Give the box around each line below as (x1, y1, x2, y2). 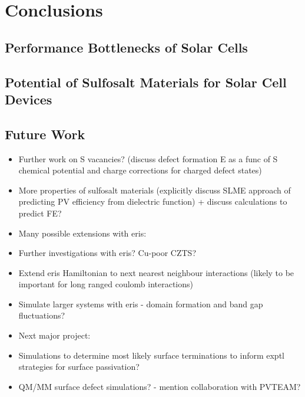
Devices (5, 90, 52, 108)
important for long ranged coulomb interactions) (18, 278, 194, 290)
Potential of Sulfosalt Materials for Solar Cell (5, 73, 287, 91)
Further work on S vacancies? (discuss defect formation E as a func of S (18, 152, 278, 165)
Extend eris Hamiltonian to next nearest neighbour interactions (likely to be (18, 266, 294, 278)
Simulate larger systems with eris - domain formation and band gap (18, 297, 263, 310)
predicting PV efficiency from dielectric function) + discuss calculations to (18, 195, 287, 208)
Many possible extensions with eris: (18, 227, 147, 239)
